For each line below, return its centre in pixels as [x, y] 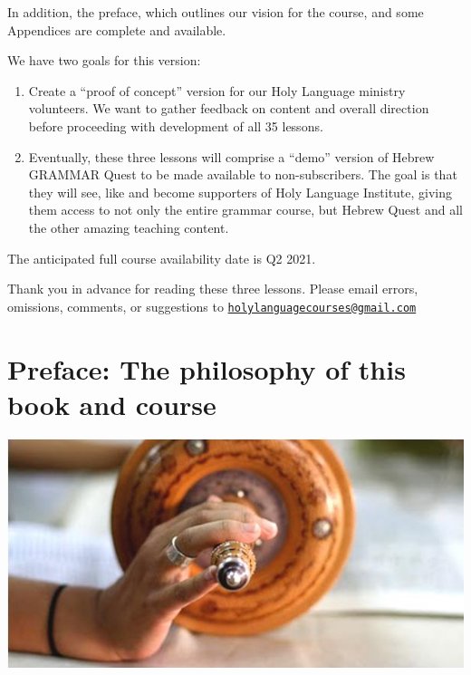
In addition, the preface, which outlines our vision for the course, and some [216, 12]
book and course [112, 404]
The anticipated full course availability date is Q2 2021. [162, 258]
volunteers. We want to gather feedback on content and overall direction [229, 108]
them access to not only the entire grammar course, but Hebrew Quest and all [245, 210]
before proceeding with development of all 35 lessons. [176, 125]
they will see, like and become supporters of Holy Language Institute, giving [240, 192]
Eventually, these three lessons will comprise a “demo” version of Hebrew [231, 156]
